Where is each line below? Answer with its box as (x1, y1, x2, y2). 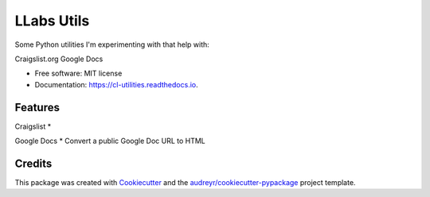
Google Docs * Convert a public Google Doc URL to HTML (14, 136, 206, 146)
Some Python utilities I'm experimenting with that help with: (14, 40, 210, 49)
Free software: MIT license (34, 68, 123, 79)
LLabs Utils (14, 12, 90, 29)
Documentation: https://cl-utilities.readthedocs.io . (34, 79, 198, 89)
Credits (14, 156, 53, 170)
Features (14, 100, 60, 114)
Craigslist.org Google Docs (14, 54, 104, 64)
